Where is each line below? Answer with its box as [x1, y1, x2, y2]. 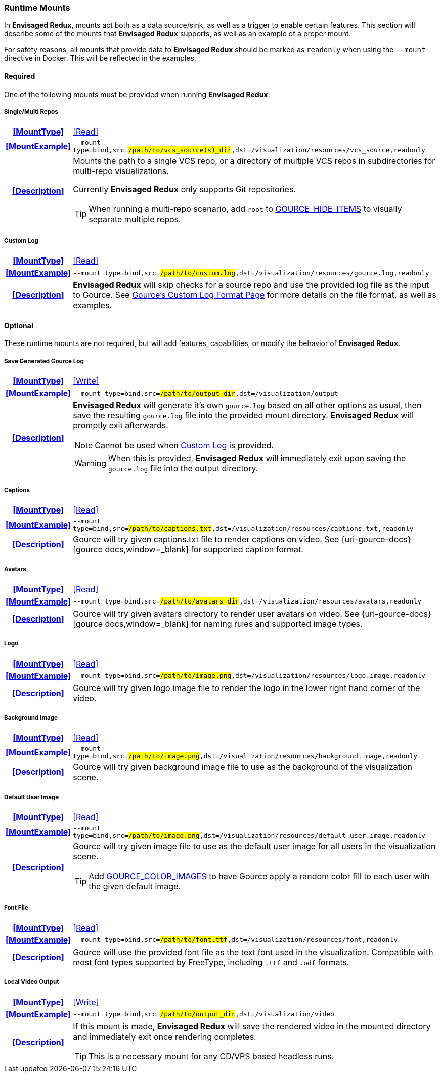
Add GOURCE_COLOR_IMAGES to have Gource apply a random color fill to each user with [89, 871, 430, 882]
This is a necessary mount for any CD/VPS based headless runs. [89, 1051, 334, 1061]
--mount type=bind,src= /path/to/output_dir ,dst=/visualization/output [73, 389, 338, 397]
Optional [4, 321, 33, 330]
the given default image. [89, 881, 181, 892]
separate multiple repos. [89, 214, 181, 225]
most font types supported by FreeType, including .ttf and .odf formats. [73, 957, 349, 967]
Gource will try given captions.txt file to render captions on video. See [73, 534, 339, 544]
